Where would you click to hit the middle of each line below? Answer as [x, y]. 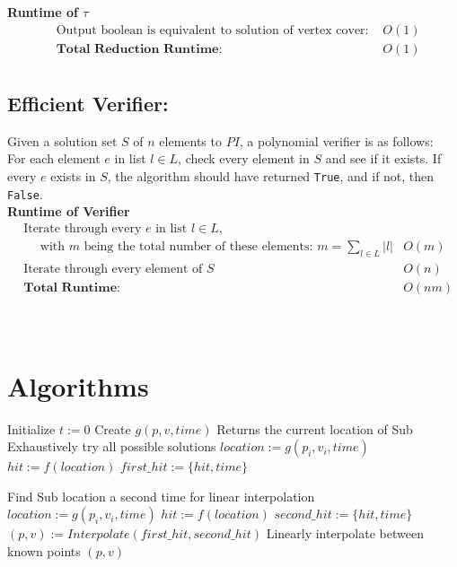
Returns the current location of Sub [315, 428]
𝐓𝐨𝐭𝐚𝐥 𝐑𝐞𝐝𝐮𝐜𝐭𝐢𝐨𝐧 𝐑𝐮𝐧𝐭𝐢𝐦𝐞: [139, 49]
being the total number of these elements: [198, 247]
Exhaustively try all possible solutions [112, 446]
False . [25, 193]
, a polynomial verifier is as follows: [336, 140]
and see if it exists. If [383, 158]
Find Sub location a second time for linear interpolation [161, 496]
